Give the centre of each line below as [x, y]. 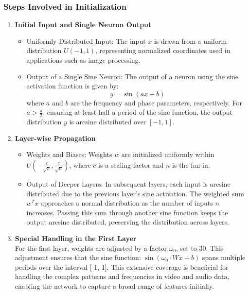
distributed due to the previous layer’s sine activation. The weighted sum [135, 193]
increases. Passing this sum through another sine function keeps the [127, 212]
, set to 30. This [200, 248]
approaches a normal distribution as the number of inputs [127, 203]
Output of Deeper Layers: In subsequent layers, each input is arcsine [128, 183]
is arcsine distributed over [108, 122]
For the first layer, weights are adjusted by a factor [91, 248]
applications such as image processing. [83, 60]
